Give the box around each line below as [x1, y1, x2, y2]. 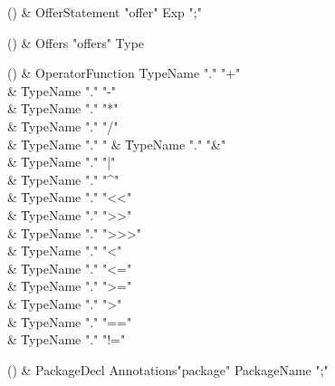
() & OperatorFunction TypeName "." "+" [7, 63, 241, 82]
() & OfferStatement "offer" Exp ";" [7, 3, 202, 21]
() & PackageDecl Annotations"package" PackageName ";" [7, 360, 329, 379]
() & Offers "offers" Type [7, 33, 145, 52]
